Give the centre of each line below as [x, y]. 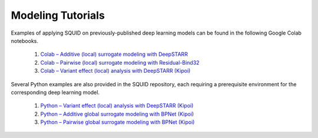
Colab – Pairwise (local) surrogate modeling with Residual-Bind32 [120, 62]
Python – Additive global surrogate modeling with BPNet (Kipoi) [117, 114]
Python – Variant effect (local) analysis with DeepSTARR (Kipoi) [117, 106]
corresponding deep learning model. [55, 92]
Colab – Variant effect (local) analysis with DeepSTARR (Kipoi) [115, 71]
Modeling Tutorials [58, 15]
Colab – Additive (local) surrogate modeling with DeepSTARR [114, 54]
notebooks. [24, 41]
